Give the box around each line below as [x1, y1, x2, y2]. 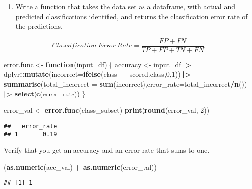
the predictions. [15, 21, 63, 31]
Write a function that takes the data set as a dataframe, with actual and [15, 1, 235, 11]
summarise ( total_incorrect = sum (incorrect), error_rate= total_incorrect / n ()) [4, 79, 247, 89]
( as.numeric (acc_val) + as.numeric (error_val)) [4, 161, 157, 172]
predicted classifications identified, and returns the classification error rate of [15, 11, 248, 21]
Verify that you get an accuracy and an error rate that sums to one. [4, 145, 210, 155]
